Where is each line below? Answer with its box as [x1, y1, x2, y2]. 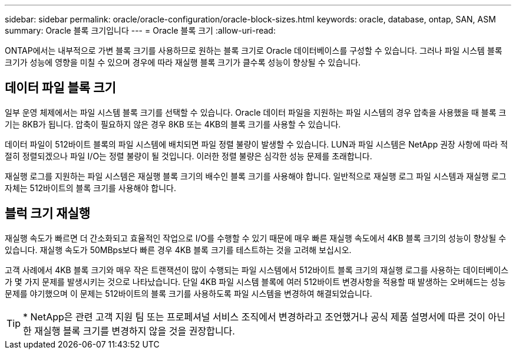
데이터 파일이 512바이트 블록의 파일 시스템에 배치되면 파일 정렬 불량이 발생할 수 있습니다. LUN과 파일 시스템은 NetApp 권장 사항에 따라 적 [5, 139, 508, 149]
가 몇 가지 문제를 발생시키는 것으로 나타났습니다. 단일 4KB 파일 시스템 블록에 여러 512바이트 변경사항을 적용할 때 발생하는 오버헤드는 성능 [5, 276, 506, 287]
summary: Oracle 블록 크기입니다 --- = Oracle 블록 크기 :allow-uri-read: [5, 25, 276, 35]
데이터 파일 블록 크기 [5, 80, 116, 96]
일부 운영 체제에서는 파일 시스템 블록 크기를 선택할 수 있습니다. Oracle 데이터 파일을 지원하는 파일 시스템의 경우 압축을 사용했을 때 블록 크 [5, 107, 507, 117]
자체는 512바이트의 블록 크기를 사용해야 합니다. [5, 182, 176, 193]
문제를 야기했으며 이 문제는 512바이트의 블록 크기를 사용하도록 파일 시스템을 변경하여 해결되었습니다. [5, 288, 372, 299]
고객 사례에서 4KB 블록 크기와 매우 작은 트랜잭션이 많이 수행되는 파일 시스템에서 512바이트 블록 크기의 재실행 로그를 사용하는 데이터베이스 [5, 264, 509, 275]
